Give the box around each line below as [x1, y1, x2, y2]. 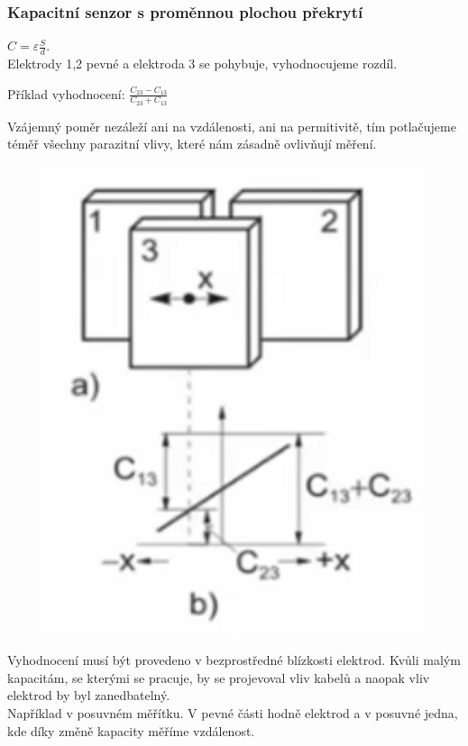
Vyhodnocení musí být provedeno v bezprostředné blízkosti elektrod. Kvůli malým [7, 650, 461, 669]
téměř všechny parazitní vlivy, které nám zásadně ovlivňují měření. [7, 134, 377, 153]
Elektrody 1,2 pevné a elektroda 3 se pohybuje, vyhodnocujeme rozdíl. [7, 54, 398, 73]
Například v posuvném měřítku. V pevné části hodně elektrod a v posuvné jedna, [7, 704, 458, 723]
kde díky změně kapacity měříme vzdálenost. [7, 721, 255, 740]
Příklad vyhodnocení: [7, 84, 125, 103]
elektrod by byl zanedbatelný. [7, 686, 170, 705]
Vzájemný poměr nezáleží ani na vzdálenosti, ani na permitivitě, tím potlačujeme [7, 116, 456, 135]
